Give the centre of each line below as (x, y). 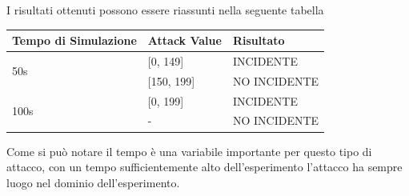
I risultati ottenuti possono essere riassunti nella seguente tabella (165, 10)
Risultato (259, 40)
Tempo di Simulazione (74, 40)
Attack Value (184, 40)
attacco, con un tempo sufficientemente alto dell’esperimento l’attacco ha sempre (204, 167)
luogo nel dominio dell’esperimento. (93, 182)
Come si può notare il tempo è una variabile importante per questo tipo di (189, 151)
